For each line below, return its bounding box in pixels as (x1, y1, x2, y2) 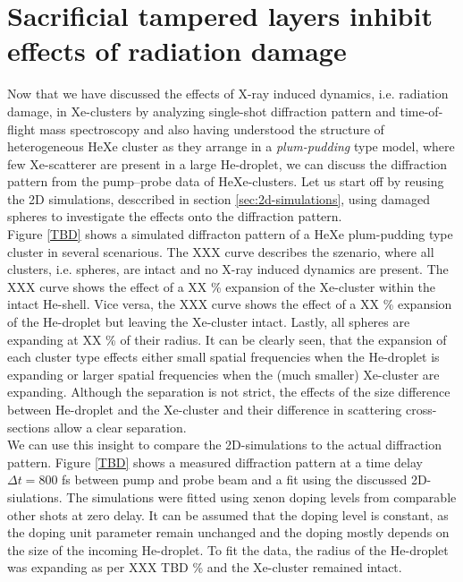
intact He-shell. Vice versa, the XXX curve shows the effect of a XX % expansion (7, 295, 452, 313)
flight (7, 119, 36, 138)
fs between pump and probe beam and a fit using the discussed (62, 470, 408, 489)
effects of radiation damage (7, 32, 347, 69)
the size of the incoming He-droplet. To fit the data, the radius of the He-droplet (7, 540, 449, 559)
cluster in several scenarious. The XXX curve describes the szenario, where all (7, 242, 434, 261)
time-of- (400, 101, 443, 120)
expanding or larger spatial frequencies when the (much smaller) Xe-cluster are (7, 364, 440, 383)
